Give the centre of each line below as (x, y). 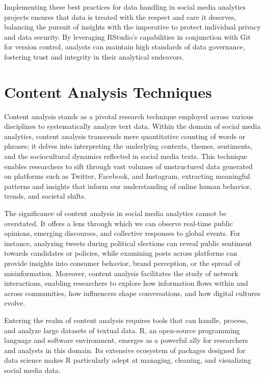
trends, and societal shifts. (45, 196)
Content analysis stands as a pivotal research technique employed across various (129, 116)
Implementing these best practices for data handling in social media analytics (125, 7)
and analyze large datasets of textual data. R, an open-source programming (122, 330)
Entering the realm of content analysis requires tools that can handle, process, (126, 320)
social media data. (32, 370)
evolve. (15, 303)
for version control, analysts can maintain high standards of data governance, (125, 47)
